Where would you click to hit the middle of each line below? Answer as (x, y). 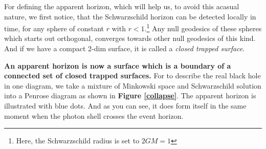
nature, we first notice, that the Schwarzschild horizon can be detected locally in (130, 16)
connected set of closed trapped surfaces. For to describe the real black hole (132, 76)
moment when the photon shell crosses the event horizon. (94, 115)
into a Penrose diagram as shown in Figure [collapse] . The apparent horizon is (130, 95)
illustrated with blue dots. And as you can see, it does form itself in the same (125, 105)
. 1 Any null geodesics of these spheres (203, 27)
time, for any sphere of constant (54, 28)
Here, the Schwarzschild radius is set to (78, 141)
